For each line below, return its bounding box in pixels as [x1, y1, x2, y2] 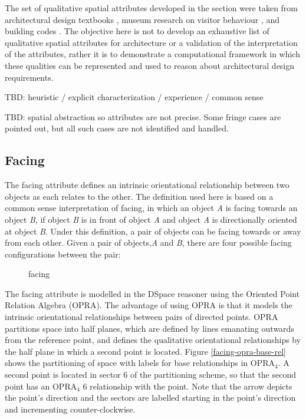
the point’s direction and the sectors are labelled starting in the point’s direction [5, 391, 296, 404]
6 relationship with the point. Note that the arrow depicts [83, 380, 292, 392]
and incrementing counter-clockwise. [5, 402, 136, 415]
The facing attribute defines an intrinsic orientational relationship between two [5, 179, 289, 191]
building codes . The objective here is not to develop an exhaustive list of [5, 25, 269, 37]
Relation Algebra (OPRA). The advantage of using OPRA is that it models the [5, 299, 292, 311]
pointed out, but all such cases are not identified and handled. [5, 122, 229, 134]
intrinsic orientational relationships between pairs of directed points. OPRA [5, 311, 278, 323]
